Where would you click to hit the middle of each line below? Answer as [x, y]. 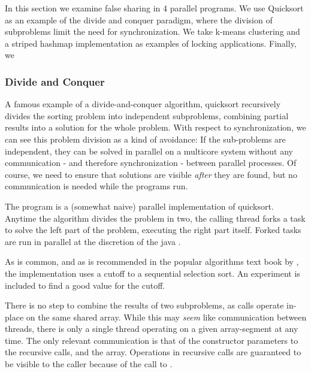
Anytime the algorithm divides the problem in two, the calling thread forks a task [155, 218]
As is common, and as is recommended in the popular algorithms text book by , [152, 261]
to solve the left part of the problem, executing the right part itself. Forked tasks [153, 230]
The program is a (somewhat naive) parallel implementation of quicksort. [139, 206]
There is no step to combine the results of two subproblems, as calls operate [144, 305]
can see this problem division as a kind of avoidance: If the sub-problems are [145, 139]
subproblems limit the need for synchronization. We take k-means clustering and [153, 31]
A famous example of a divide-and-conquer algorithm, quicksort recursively [143, 104]
